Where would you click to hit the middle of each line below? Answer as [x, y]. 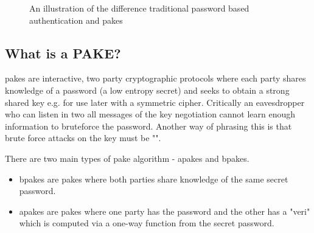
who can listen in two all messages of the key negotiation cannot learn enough [150, 114]
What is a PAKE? [63, 53]
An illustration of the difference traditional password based [139, 8]
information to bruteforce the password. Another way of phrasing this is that [148, 126]
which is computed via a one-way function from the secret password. [147, 223]
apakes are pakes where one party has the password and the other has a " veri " [165, 211]
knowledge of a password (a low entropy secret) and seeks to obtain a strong [147, 90]
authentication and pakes [76, 20]
